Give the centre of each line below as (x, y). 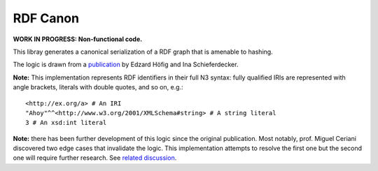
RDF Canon (46, 18)
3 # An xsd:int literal (66, 123)
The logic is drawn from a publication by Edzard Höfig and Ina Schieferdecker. (126, 65)
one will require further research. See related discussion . (95, 158)
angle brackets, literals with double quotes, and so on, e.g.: (98, 87)
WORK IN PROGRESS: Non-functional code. (78, 39)
